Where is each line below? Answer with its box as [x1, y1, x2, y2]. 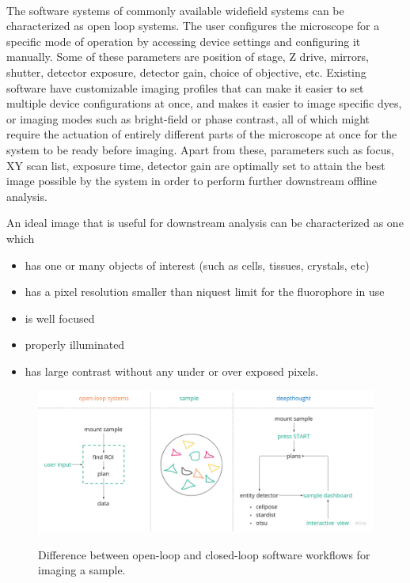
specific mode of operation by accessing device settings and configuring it [6, 32, 361, 49]
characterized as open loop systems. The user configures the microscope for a [6, 17, 380, 34]
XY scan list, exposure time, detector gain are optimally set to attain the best [6, 157, 385, 173]
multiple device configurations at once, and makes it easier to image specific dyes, [6, 95, 402, 112]
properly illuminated [25, 336, 125, 353]
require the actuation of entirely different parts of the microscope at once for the [6, 126, 397, 142]
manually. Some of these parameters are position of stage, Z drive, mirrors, [6, 48, 369, 65]
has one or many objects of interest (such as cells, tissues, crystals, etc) [25, 256, 370, 273]
